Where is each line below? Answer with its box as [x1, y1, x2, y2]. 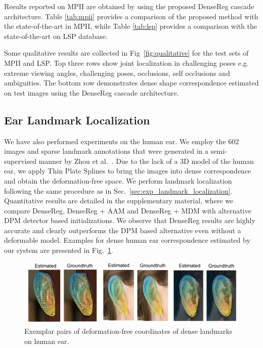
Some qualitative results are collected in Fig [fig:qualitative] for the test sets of [4, 48, 249, 58]
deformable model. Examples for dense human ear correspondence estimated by [4, 235, 250, 245]
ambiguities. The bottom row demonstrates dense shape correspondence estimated [4, 77, 259, 88]
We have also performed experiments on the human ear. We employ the [4, 136, 226, 146]
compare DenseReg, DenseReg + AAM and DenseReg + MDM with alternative [4, 205, 251, 215]
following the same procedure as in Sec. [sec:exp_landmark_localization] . [4, 185, 233, 196]
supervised [4, 155, 36, 166]
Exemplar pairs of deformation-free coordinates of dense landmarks [24, 326, 233, 336]
